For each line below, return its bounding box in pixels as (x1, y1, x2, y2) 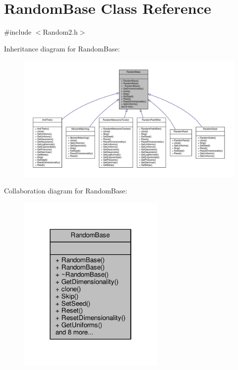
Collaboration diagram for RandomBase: (4, 185, 127, 196)
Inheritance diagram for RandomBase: (4, 43, 120, 53)
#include (4, 27, 32, 37)
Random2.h (43, 27, 78, 37)
